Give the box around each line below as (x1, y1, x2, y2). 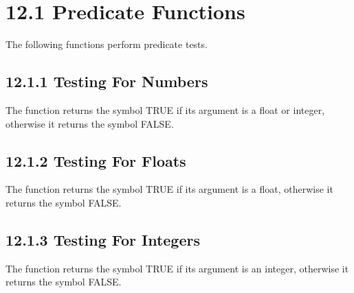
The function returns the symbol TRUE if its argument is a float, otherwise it (5, 182, 333, 196)
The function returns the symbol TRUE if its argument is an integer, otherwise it (5, 261, 349, 275)
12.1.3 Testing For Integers (5, 228, 200, 250)
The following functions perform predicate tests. (5, 37, 208, 51)
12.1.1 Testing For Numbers (5, 71, 208, 92)
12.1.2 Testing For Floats (5, 150, 186, 171)
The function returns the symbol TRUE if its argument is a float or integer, (5, 102, 325, 117)
